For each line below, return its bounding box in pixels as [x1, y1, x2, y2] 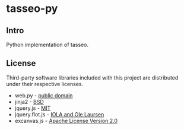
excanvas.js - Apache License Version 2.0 [14, 117, 118, 124]
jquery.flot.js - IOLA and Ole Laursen [14, 110, 104, 118]
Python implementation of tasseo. [6, 41, 89, 48]
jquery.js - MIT [14, 104, 51, 112]
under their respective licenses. [6, 80, 84, 87]
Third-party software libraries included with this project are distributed [6, 74, 179, 81]
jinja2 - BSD [14, 98, 45, 105]
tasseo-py [6, 2, 58, 15]
